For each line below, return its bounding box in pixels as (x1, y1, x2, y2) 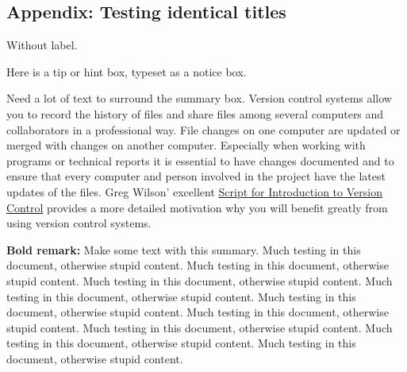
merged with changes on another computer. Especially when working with (6, 137, 366, 153)
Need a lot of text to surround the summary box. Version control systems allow (6, 90, 392, 107)
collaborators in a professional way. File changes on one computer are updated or (6, 121, 401, 138)
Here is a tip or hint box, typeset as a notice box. (6, 63, 247, 79)
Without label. (6, 37, 78, 53)
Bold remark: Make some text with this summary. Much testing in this (6, 241, 361, 258)
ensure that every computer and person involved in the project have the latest (6, 168, 386, 184)
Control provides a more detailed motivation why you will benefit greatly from (6, 199, 388, 215)
